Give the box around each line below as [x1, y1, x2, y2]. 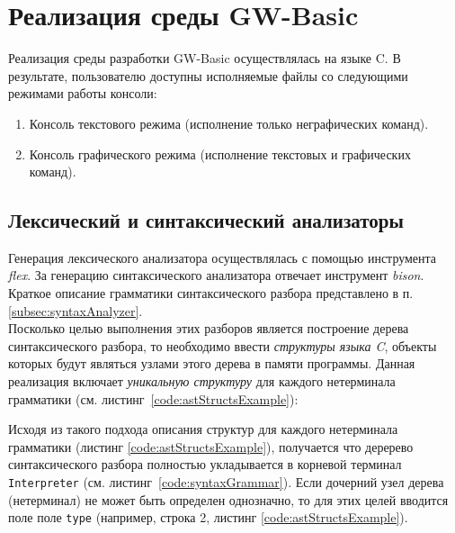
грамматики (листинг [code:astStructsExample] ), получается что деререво [8, 437, 414, 456]
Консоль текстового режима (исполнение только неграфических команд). [29, 113, 429, 132]
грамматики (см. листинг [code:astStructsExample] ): [8, 389, 299, 408]
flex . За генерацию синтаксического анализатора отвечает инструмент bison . [8, 266, 424, 285]
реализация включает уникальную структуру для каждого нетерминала [8, 372, 396, 391]
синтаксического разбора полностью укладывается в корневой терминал [8, 455, 402, 474]
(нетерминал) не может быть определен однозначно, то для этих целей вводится [8, 490, 449, 509]
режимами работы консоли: [8, 84, 157, 103]
